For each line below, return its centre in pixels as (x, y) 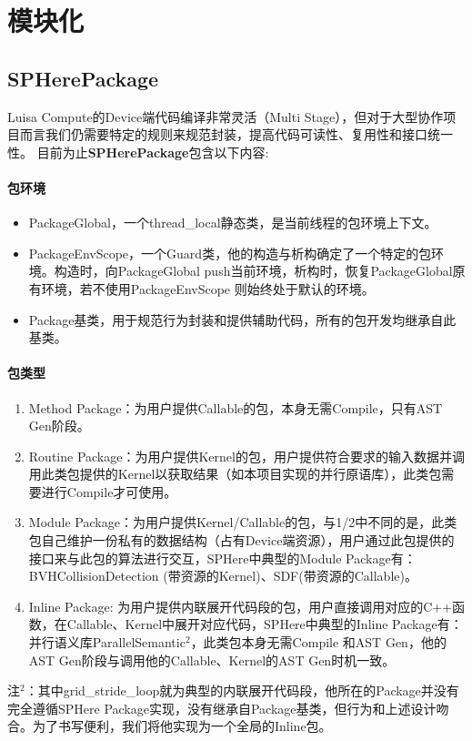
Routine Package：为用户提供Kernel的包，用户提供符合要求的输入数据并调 (246, 456)
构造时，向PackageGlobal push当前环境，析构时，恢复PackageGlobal (253, 271)
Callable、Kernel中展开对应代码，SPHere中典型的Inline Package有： (265, 624)
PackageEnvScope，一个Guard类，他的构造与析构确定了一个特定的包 (230, 253)
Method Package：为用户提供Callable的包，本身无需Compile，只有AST (236, 407)
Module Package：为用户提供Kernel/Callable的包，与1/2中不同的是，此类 (243, 522)
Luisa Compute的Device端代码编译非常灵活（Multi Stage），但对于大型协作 (226, 116)
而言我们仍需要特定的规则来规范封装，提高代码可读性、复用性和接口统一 (236, 134)
